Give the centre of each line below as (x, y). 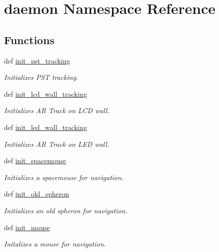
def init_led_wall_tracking (46, 127)
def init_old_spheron (37, 194)
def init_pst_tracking (37, 60)
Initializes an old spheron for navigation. (66, 210)
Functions (29, 39)
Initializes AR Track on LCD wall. (57, 110)
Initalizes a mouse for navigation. (55, 244)
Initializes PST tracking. (41, 77)
